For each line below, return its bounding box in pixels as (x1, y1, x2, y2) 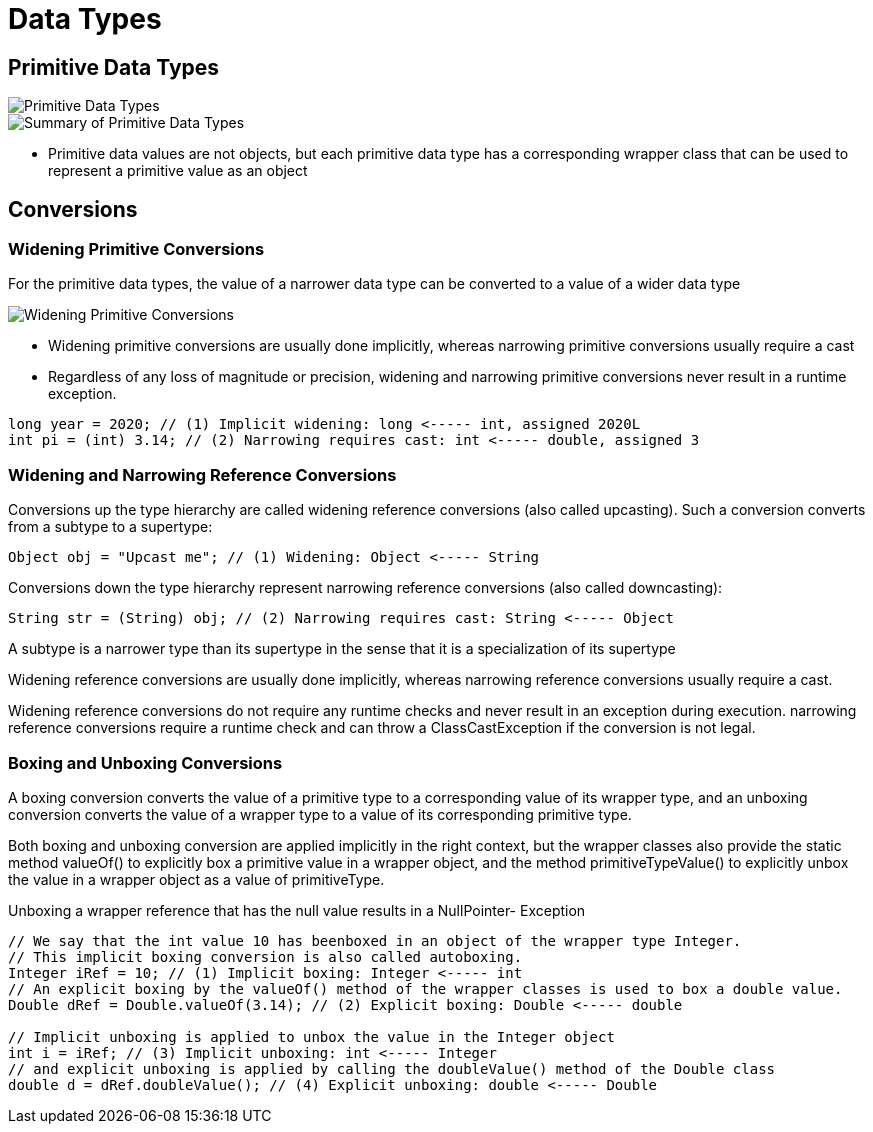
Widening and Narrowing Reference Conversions (8, 464, 397, 485)
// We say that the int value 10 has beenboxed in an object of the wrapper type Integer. (8, 932, 742, 949)
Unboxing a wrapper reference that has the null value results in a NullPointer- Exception (8, 901, 586, 919)
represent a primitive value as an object (48, 162, 308, 180)
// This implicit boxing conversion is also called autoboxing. (8, 948, 523, 965)
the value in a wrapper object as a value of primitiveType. (8, 870, 385, 888)
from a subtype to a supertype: (8, 518, 213, 536)
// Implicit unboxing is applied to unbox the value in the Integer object (8, 1028, 615, 1045)
